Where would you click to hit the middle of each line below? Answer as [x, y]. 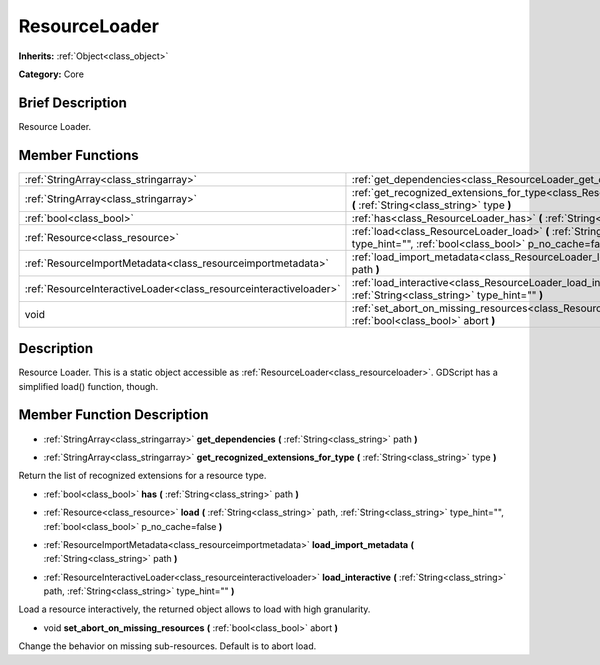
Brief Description [72, 102]
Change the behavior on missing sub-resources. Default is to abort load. [167, 646]
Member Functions [78, 155]
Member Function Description [113, 415]
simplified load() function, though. [88, 386]
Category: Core [51, 74]
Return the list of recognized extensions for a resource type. [142, 476]
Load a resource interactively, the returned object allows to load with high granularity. [194, 609]
